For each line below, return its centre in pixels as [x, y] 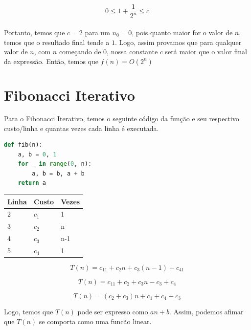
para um [97, 32]
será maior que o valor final [206, 52]
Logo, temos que [29, 312]
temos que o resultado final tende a [57, 42]
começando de [80, 52]
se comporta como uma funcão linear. [95, 321]
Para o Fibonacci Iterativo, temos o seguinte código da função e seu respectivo [122, 118]
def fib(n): [23, 145]
